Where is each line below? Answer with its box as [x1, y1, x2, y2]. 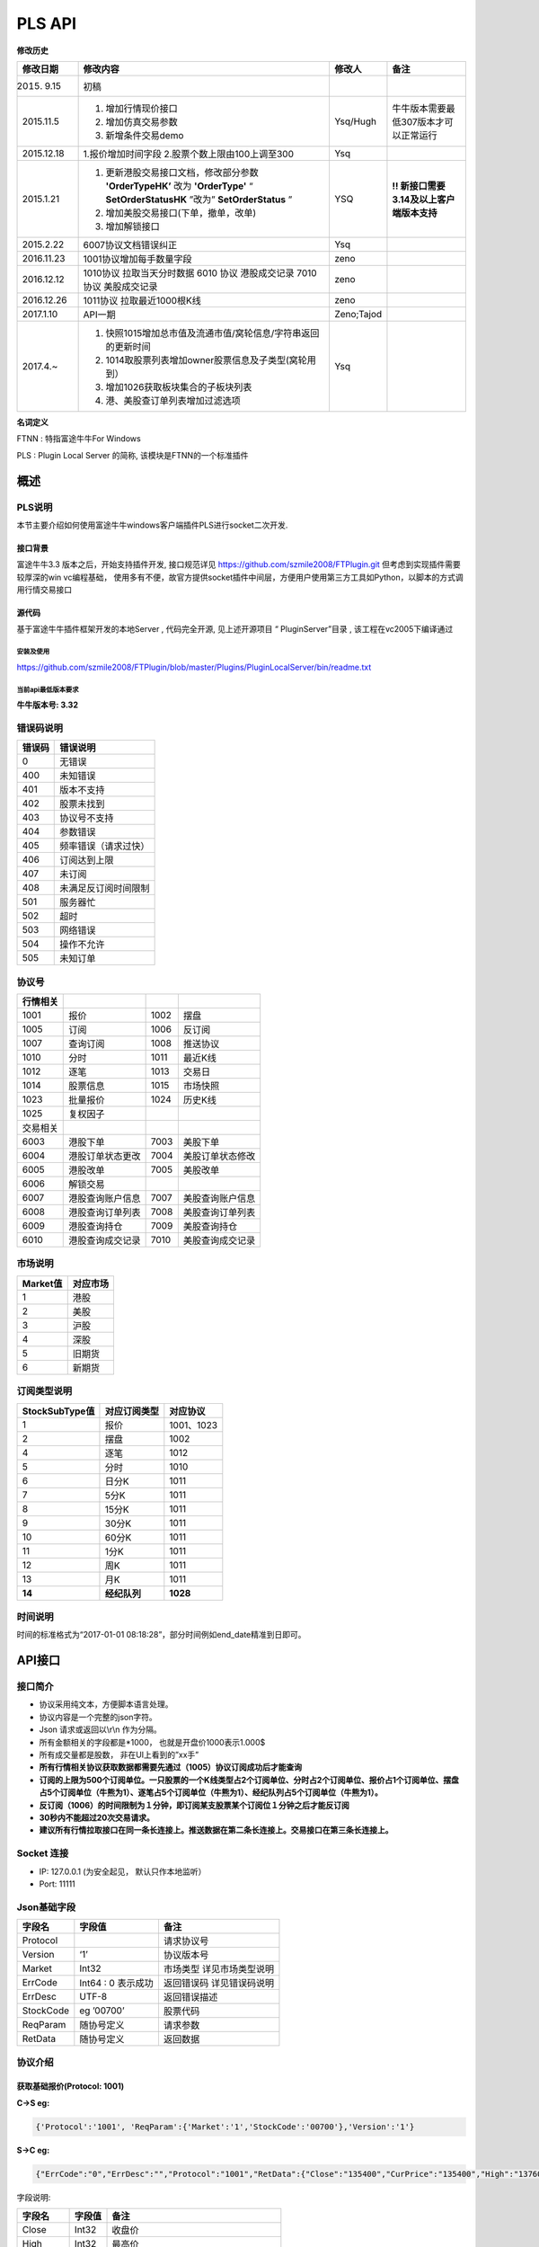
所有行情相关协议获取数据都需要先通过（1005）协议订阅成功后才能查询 [39, 1762, 303, 1772]
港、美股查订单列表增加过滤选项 [105, 394, 242, 406]
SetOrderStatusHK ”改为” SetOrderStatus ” [105, 193, 293, 206]
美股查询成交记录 [182, 1234, 256, 1247]
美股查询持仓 [182, 1221, 238, 1233]
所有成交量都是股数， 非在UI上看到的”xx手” [39, 1749, 199, 1761]
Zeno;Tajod [333, 307, 383, 320]
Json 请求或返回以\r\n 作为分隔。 [39, 1724, 162, 1735]
